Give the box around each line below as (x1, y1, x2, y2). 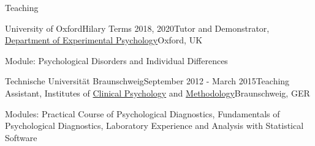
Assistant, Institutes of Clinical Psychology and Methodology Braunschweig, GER (5, 86, 310, 99)
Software (5, 131, 37, 144)
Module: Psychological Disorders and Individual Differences (5, 54, 228, 67)
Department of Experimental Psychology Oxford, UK (5, 34, 203, 46)
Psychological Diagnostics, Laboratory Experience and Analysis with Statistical (5, 119, 304, 132)
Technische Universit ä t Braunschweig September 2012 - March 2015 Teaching (5, 75, 290, 87)
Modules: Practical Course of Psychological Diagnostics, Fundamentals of (5, 107, 280, 120)
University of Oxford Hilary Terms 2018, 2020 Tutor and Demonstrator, (5, 21, 270, 34)
